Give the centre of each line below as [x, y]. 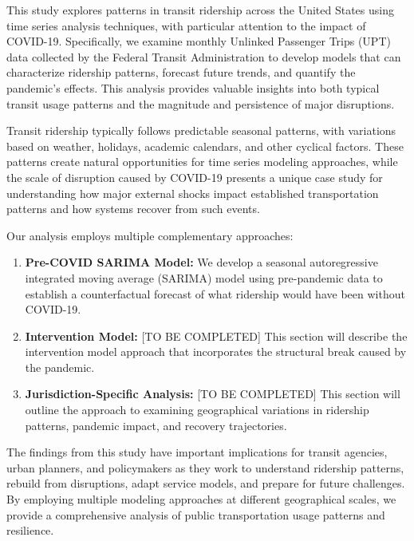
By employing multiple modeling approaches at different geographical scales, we [201, 499]
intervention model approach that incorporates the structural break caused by [216, 351]
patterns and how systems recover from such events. [133, 209]
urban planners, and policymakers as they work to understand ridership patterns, [205, 467]
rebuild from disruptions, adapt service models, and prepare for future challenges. [206, 483]
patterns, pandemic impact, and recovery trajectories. [156, 425]
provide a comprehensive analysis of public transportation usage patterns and [196, 514]
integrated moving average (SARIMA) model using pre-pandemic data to [204, 277]
